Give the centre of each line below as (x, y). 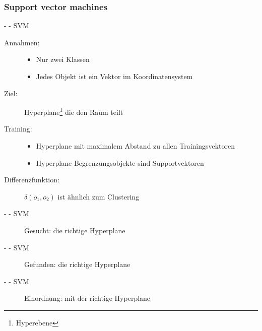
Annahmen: (22, 42)
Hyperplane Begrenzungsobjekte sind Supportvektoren (120, 162)
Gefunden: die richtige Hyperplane (77, 264)
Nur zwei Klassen (63, 59)
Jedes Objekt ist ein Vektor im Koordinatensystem (114, 76)
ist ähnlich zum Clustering (99, 196)
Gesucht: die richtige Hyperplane (75, 230)
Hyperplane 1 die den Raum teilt (74, 111)
